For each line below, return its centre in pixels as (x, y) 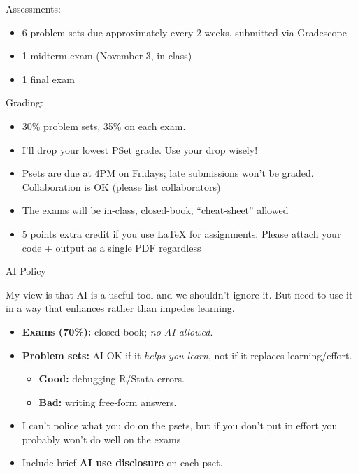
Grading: (24, 102)
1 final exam (48, 79)
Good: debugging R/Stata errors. (112, 379)
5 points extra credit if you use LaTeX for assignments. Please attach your (181, 233)
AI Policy (26, 271)
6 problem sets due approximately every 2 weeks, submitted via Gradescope (184, 32)
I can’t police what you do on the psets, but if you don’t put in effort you (180, 425)
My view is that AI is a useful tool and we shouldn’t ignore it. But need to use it (179, 294)
